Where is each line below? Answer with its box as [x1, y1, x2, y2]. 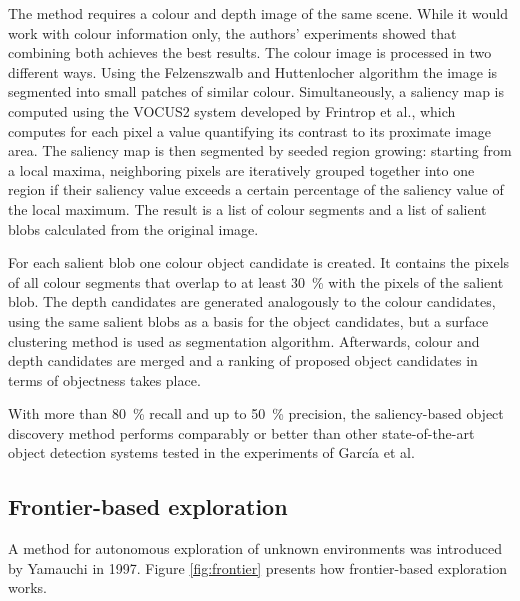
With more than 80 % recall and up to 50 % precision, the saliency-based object [8, 403, 504, 424]
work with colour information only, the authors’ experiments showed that [8, 22, 457, 43]
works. [8, 577, 48, 598]
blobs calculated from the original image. [8, 218, 259, 239]
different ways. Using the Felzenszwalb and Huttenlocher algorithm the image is [8, 61, 498, 82]
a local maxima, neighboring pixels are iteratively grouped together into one [8, 159, 475, 180]
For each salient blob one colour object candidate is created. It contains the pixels [8, 252, 510, 273]
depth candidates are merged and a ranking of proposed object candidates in [8, 350, 478, 371]
